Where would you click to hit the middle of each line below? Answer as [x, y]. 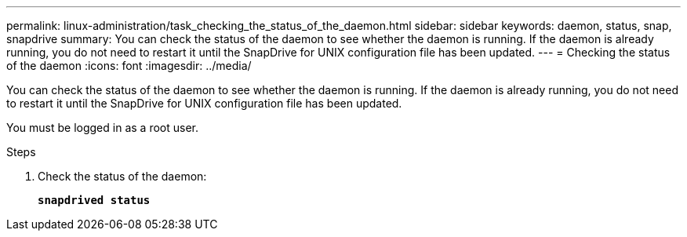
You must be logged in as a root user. [102, 128]
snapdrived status [94, 200]
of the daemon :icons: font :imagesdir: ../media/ [129, 66]
